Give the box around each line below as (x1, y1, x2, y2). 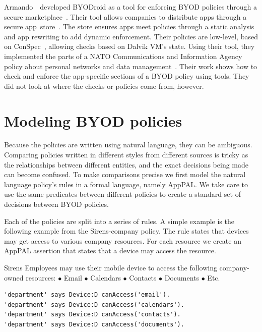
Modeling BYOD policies (4, 110, 182, 131)
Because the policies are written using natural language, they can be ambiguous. (4, 139, 252, 150)
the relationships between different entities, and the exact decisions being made (4, 159, 248, 170)
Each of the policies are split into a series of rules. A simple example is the (4, 215, 234, 226)
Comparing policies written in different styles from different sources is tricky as (4, 149, 248, 160)
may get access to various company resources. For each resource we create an (4, 235, 241, 246)
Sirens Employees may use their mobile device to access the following (4, 262, 217, 272)
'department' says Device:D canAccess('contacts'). (4, 311, 181, 318)
